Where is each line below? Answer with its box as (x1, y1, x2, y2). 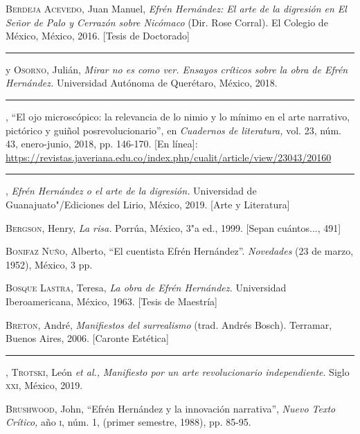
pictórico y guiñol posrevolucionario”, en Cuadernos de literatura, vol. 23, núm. (6, 123, 341, 137)
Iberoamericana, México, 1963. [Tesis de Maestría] (6, 293, 217, 308)
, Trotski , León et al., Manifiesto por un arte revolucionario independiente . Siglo (6, 364, 350, 379)
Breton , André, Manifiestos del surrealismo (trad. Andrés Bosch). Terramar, (6, 317, 332, 332)
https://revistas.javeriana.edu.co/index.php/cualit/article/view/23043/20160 (6, 150, 332, 164)
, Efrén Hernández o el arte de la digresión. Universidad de (6, 183, 257, 198)
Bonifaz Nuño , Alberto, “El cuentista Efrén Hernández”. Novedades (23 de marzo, (6, 244, 354, 258)
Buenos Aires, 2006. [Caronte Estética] (6, 331, 169, 345)
